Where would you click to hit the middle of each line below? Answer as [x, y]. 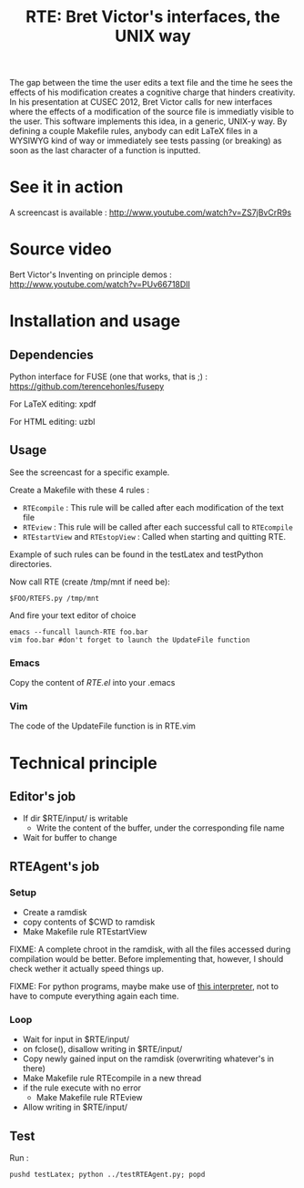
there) [34, 1069]
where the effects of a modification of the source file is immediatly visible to [152, 112]
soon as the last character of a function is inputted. [105, 150]
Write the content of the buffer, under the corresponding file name [160, 828]
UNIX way [153, 36]
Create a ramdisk [55, 913]
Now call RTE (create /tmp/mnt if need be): [90, 582]
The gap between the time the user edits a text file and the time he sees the [151, 83]
